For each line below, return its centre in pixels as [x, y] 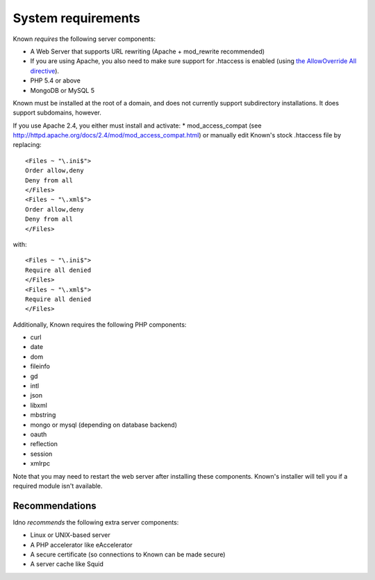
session [41, 454]
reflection [44, 444]
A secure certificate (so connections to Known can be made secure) [128, 554]
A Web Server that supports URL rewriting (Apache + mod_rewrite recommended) [148, 51]
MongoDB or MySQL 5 [62, 90]
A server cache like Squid [67, 564]
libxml [39, 405]
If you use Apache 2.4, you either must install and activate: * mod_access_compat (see [137, 126]
